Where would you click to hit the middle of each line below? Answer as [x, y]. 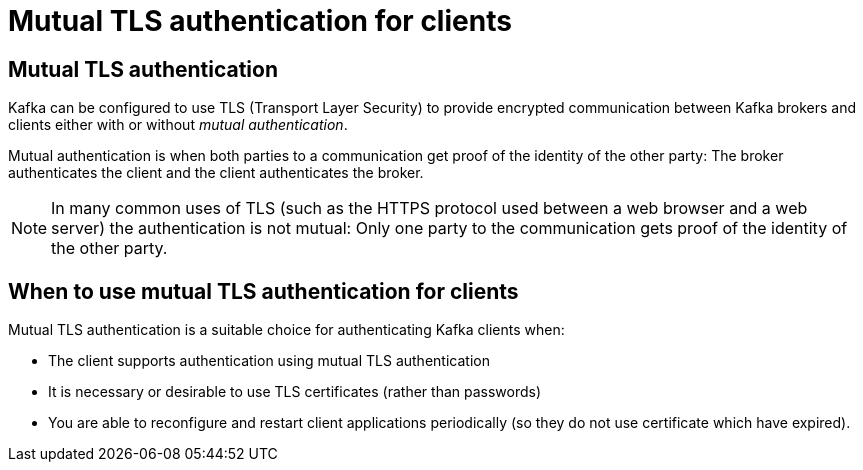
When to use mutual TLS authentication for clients [263, 291]
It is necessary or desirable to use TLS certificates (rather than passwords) [295, 392]
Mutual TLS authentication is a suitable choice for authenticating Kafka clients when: [286, 330]
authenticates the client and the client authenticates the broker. [216, 173]
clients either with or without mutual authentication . [178, 125]
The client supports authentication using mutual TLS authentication [269, 361]
